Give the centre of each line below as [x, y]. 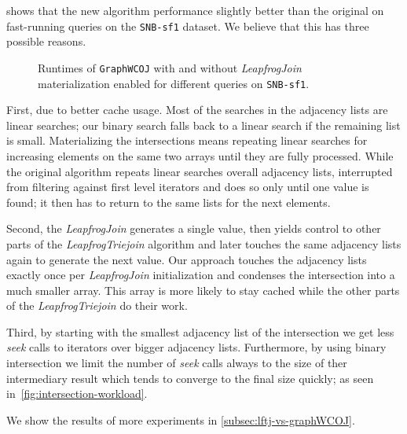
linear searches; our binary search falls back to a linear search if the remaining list [203, 125]
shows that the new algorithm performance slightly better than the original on [195, 10]
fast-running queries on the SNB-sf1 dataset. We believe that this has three [188, 26]
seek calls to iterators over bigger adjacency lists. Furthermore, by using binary [196, 347]
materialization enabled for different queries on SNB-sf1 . [174, 83]
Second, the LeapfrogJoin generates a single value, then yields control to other [194, 228]
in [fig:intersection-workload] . [77, 394]
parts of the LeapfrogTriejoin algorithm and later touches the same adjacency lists [204, 243]
